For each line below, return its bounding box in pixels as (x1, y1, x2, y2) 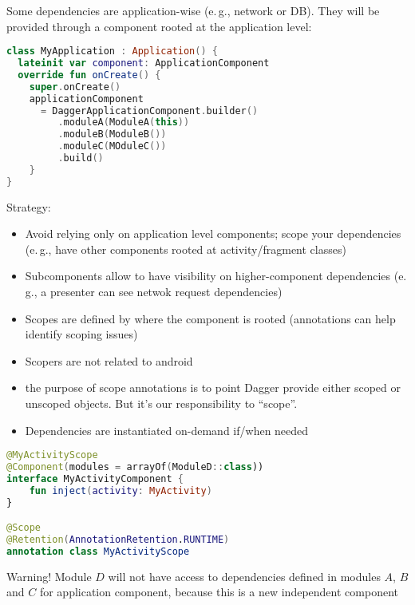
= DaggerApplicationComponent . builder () (40, 105, 259, 117)
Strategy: (6, 198, 51, 215)
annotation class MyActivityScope (6, 546, 190, 557)
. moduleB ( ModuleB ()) (57, 129, 167, 140)
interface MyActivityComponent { (6, 473, 184, 484)
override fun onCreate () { (18, 69, 161, 81)
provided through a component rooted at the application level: (6, 18, 312, 34)
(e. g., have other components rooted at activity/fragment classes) (25, 240, 346, 257)
